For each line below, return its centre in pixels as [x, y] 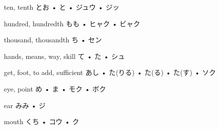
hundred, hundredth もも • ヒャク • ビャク [72, 23]
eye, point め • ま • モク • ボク [55, 88]
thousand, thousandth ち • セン [53, 40]
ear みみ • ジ [25, 105]
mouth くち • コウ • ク [42, 121]
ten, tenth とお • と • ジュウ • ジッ [62, 7]
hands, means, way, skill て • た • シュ [64, 56]
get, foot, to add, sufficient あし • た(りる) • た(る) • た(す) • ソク [110, 72]
